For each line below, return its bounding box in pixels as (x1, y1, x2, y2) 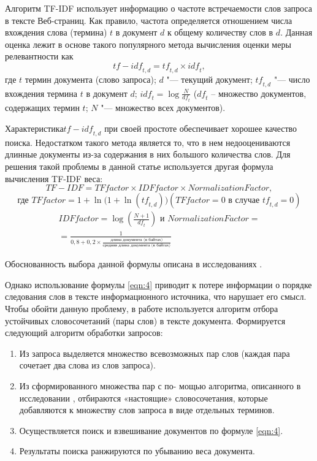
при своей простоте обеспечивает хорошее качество (104, 121, 297, 134)
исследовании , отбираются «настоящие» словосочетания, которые (19, 391, 268, 404)
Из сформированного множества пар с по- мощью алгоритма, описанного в (19, 379, 301, 392)
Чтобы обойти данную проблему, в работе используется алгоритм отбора (5, 302, 278, 314)
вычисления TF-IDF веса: (5, 172, 103, 185)
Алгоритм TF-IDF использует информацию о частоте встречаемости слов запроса (5, 2, 312, 14)
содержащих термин (5, 101, 80, 114)
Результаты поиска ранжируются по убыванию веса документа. (19, 444, 255, 457)
